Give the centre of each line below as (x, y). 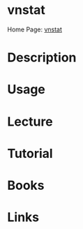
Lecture (30, 121)
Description (42, 58)
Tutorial (30, 153)
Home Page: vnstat (35, 29)
